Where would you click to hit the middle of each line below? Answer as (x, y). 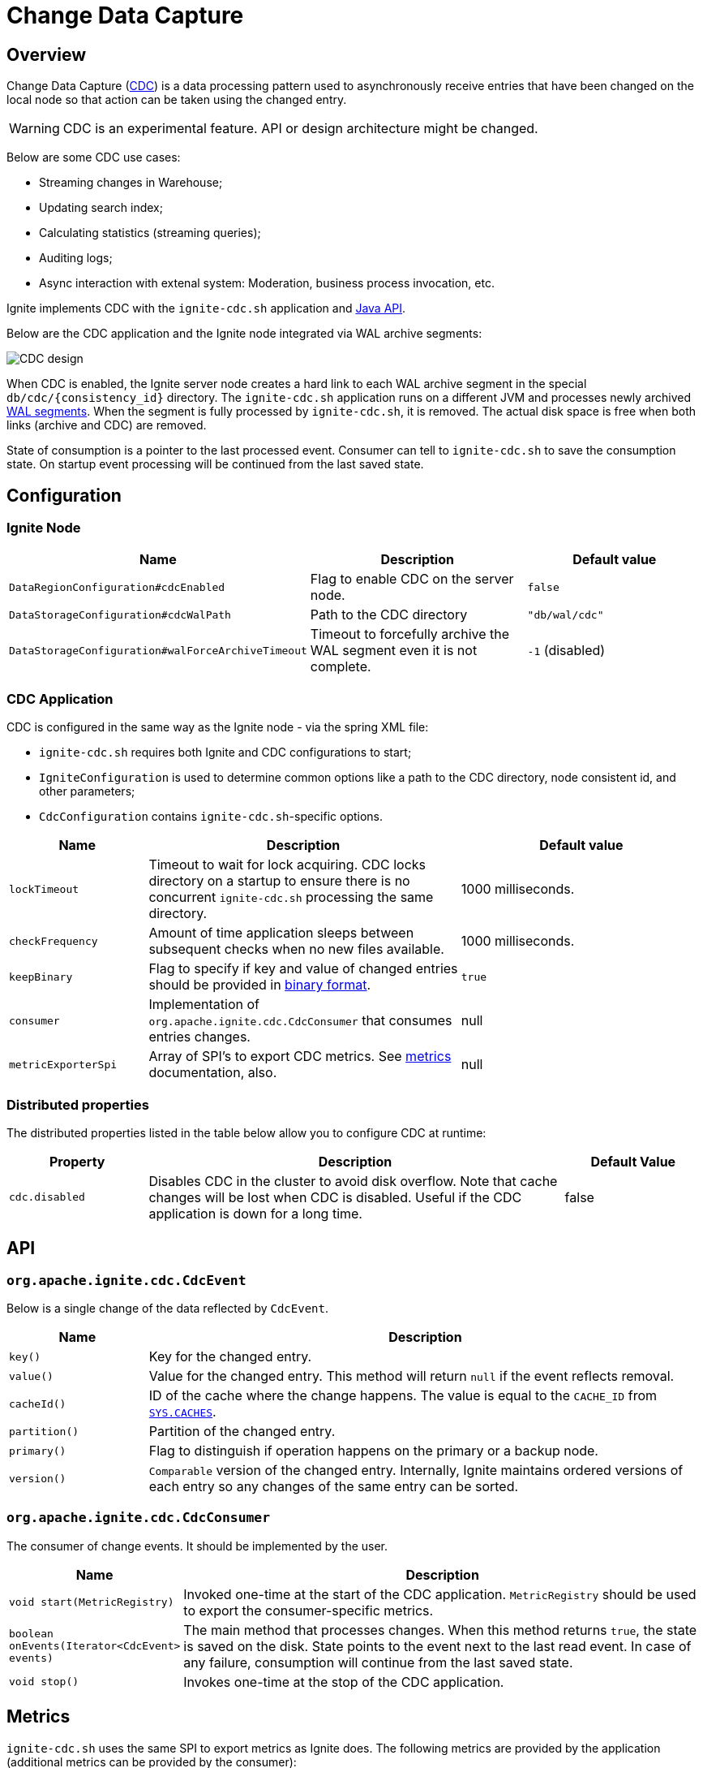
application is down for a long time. (255, 1213)
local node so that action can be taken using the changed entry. (177, 100)
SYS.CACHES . (182, 1412)
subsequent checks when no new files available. (296, 949)
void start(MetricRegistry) (92, 1602)
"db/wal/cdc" (566, 614)
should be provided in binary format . (260, 985)
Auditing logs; (76, 258)
